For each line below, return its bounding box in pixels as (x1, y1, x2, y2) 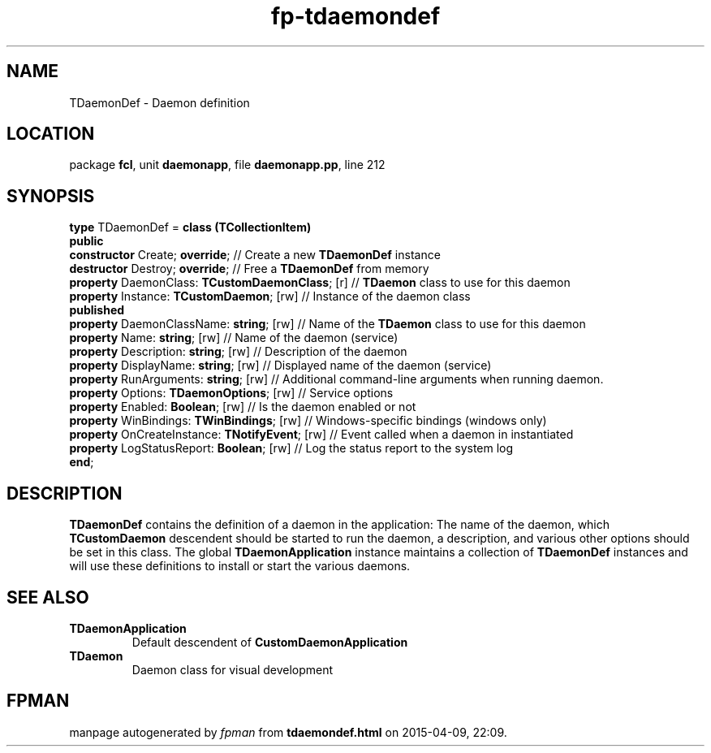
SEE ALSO (6, 586, 89, 608)
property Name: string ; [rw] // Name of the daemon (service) (69, 331, 399, 345)
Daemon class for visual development (131, 662, 334, 677)
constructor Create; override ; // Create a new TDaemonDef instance (69, 248, 441, 262)
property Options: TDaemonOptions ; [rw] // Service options (69, 386, 394, 400)
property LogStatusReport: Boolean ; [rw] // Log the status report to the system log (69, 441, 514, 456)
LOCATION (6, 123, 95, 145)
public (69, 234, 104, 249)
